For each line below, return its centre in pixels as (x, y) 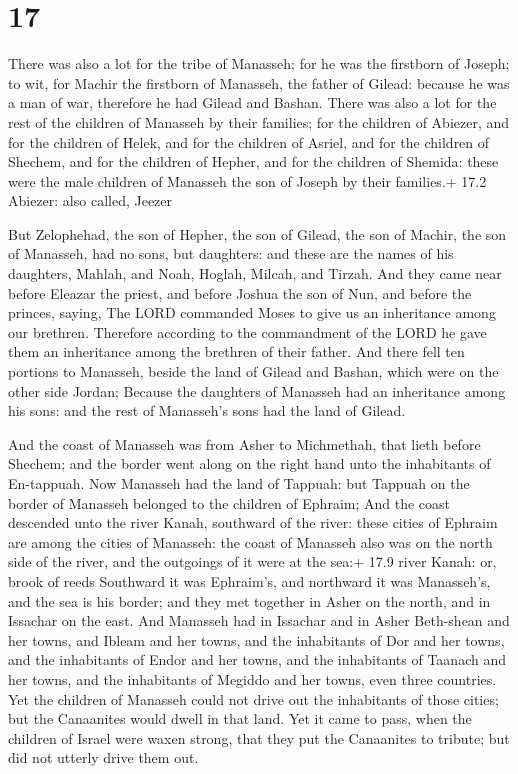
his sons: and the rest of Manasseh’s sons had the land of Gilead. (207, 410)
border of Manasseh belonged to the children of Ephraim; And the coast (229, 502)
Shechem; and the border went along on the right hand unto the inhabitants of (249, 463)
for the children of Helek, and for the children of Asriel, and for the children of (249, 141)
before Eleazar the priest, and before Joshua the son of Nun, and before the (240, 292)
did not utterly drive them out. (103, 757)
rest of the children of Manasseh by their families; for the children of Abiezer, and (259, 121)
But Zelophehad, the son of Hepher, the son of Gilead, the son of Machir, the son (257, 233)
